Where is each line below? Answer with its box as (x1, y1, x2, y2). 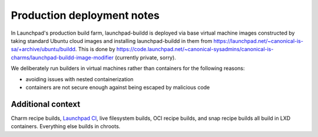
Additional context (11, 99, 81, 109)
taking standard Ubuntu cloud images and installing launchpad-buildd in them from (11, 37, 213, 44)
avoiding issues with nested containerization (25, 75, 134, 82)
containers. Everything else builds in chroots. (11, 123, 121, 130)
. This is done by (75, 46, 115, 53)
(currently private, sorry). (115, 54, 176, 61)
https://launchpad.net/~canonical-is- (213, 37, 303, 44)
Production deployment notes (11, 9, 160, 22)
